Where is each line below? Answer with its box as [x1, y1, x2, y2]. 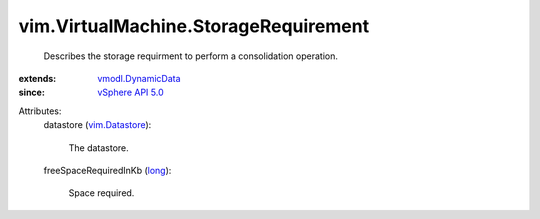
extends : [18, 72, 57, 84]
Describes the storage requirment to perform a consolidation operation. [43, 50, 339, 62]
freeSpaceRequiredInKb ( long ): [43, 164, 172, 176]
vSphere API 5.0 [97, 86, 164, 99]
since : [18, 86, 45, 99]
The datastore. [68, 141, 129, 154]
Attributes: [18, 105, 62, 117]
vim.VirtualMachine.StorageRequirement [18, 15, 370, 37]
